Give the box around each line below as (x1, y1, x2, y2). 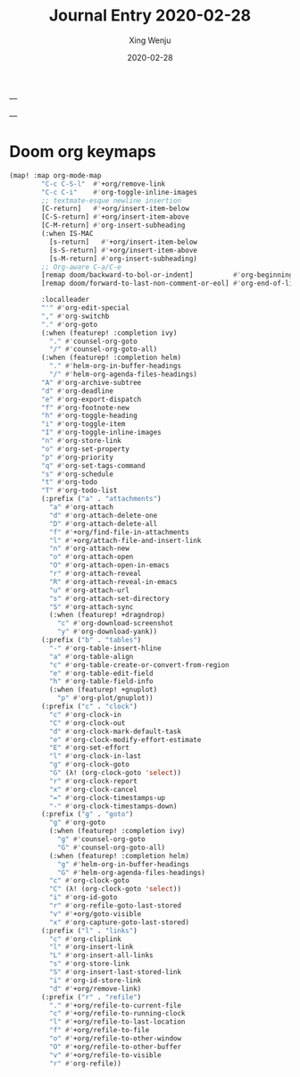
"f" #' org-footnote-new (41, 403, 129, 412)
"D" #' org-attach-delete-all (48, 519, 158, 528)
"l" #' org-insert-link (48, 943, 134, 952)
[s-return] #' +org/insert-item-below (48, 238, 198, 246)
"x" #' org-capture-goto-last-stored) (48, 917, 190, 927)
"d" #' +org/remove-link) (48, 984, 142, 993)
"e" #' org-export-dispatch (41, 395, 142, 404)
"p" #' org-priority (41, 453, 114, 462)
